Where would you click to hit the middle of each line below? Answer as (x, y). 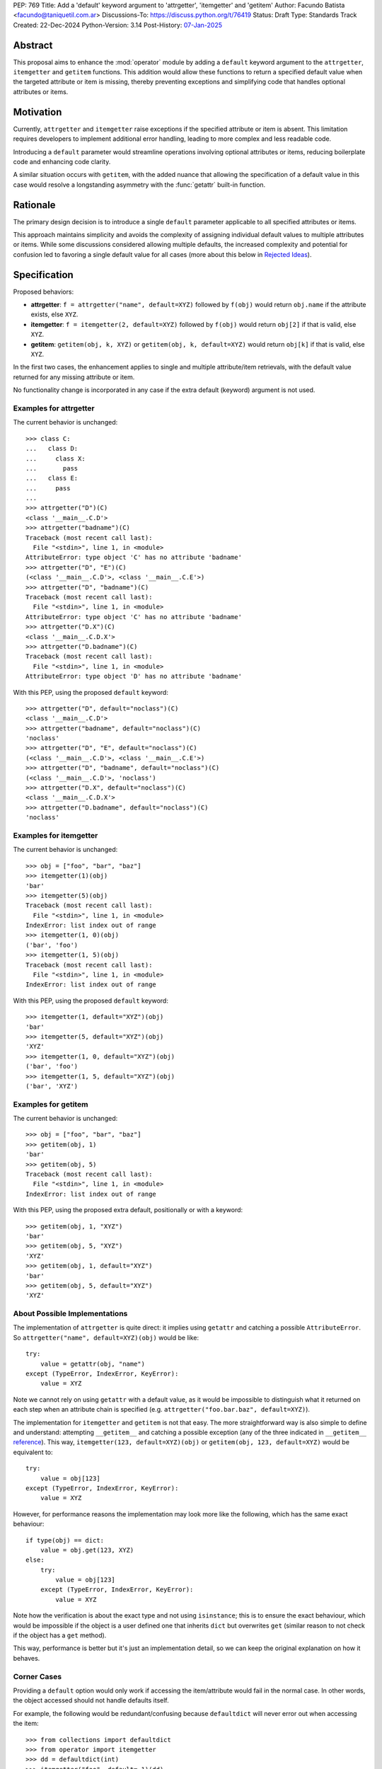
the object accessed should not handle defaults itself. (91, 1700)
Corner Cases (37, 1676)
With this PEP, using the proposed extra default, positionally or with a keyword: (128, 1210)
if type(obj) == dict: (65, 1540)
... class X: (56, 459)
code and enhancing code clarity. (62, 161)
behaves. (27, 1658)
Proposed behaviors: (44, 292)
